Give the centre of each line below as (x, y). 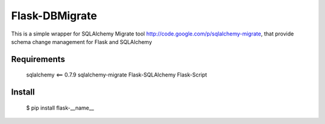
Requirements (38, 59)
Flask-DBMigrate (54, 16)
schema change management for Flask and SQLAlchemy (82, 42)
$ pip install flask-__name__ (60, 108)
